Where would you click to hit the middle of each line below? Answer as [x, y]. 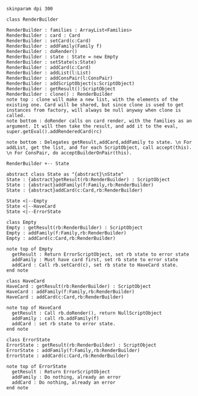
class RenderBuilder [33, 20]
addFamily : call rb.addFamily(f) [55, 319]
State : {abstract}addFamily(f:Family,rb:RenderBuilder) [80, 185]
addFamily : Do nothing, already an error [66, 377]
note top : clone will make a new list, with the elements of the [92, 99]
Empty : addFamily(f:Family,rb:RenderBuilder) [66, 233]
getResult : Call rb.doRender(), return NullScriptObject [87, 313]
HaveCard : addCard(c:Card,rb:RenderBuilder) [65, 297]
